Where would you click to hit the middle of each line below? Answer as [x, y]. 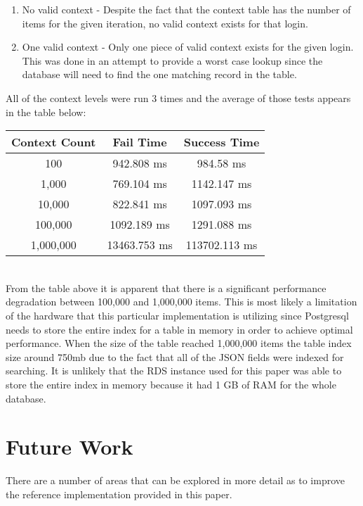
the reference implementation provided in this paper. [119, 494]
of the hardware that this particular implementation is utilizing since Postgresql [177, 315]
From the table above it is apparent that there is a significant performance [166, 287]
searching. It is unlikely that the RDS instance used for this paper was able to [174, 371]
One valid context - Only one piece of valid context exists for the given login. [188, 47]
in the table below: [46, 112]
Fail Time [140, 142]
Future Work [70, 447]
